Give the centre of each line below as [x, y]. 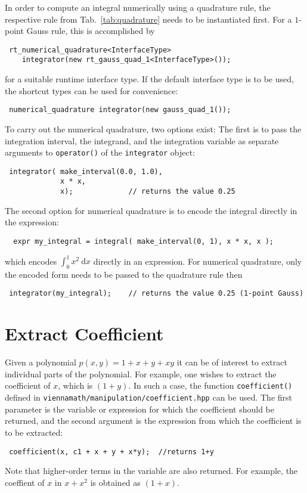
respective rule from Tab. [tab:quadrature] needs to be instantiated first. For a [148, 19]
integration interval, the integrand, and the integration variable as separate [142, 140]
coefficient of [28, 385]
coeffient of [25, 482]
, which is [75, 385]
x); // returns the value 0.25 [148, 192]
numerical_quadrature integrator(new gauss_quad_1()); [120, 110]
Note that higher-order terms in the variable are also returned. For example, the [151, 471]
